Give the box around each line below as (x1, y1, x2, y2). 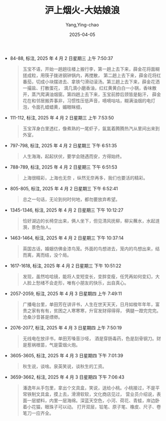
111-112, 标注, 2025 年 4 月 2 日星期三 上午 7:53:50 (10, 114, 115, 120)
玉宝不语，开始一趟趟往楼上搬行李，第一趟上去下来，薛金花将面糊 (22, 66, 160, 72)
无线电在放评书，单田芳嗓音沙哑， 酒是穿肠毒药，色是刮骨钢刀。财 (22, 335, 161, 342)
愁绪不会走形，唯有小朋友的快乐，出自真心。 (36, 279, 129, 286)
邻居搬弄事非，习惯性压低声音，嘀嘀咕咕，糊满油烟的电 (36, 97, 151, 104)
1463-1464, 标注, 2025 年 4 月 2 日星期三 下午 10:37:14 (10, 235, 124, 241)
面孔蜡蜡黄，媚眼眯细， (36, 104, 85, 110)
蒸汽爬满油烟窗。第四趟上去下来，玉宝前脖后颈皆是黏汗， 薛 (31, 91, 157, 97)
